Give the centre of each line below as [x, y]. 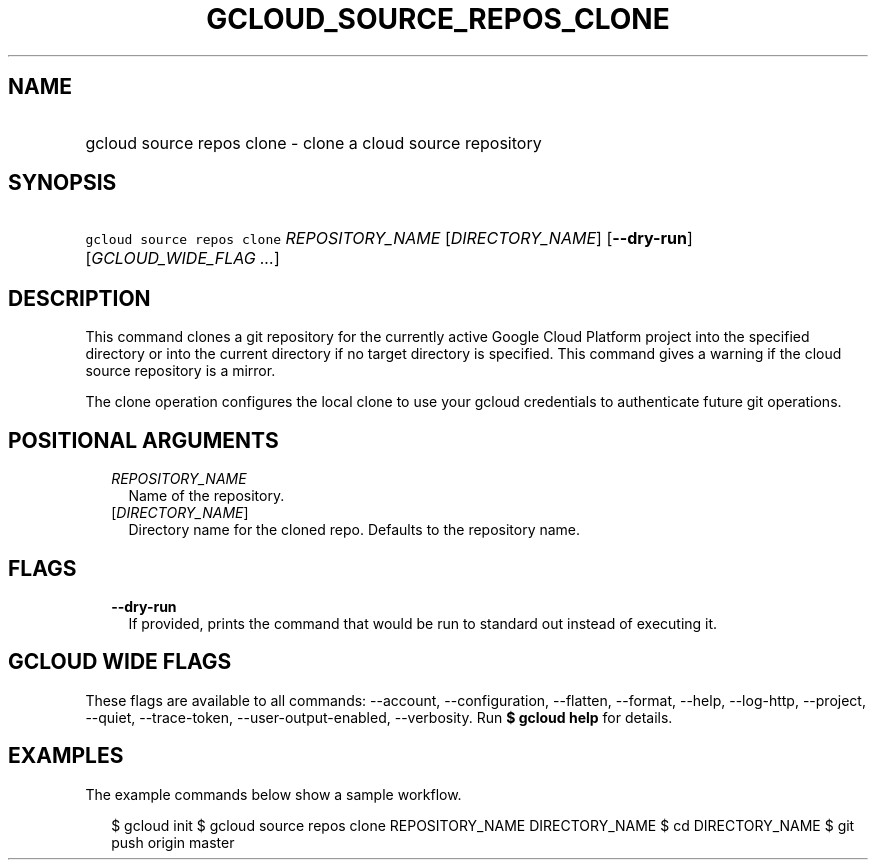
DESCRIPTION [79, 298]
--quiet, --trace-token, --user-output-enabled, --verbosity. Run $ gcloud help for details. [379, 717]
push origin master [173, 842]
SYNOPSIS [62, 183]
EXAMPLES [66, 756]
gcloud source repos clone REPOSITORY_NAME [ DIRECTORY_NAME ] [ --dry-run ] [389, 238]
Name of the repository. [206, 496]
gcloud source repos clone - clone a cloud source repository [313, 142]
